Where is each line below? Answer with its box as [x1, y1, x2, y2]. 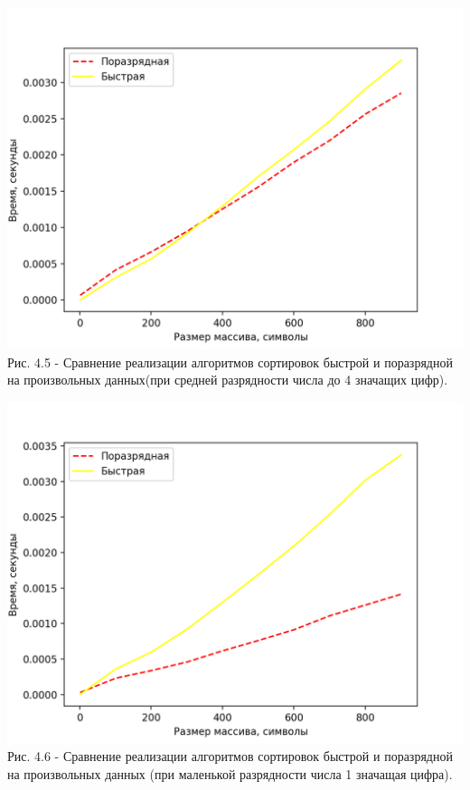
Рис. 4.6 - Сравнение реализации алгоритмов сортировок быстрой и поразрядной [7, 747, 453, 766]
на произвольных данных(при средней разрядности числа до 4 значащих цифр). [7, 370, 448, 389]
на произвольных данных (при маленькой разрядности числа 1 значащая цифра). [7, 764, 453, 783]
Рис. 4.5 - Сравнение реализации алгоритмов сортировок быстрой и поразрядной [7, 352, 453, 371]
